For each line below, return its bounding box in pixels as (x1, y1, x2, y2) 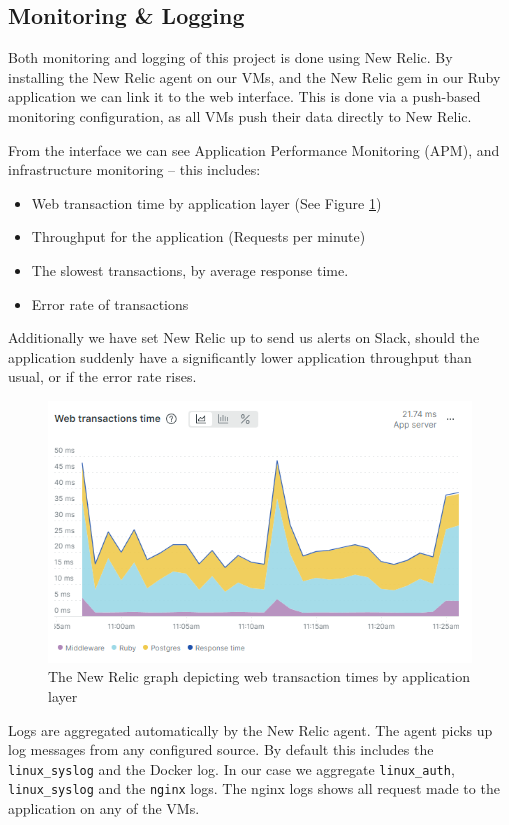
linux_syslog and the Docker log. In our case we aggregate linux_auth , (8, 758, 455, 779)
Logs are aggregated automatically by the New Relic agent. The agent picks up (8, 719, 493, 740)
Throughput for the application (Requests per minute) (31, 226, 366, 247)
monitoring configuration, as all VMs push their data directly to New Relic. (8, 105, 472, 126)
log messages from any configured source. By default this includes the (8, 739, 434, 760)
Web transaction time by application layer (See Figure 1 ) (31, 192, 382, 213)
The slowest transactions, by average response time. (31, 259, 349, 280)
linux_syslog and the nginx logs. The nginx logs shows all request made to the (8, 778, 500, 799)
